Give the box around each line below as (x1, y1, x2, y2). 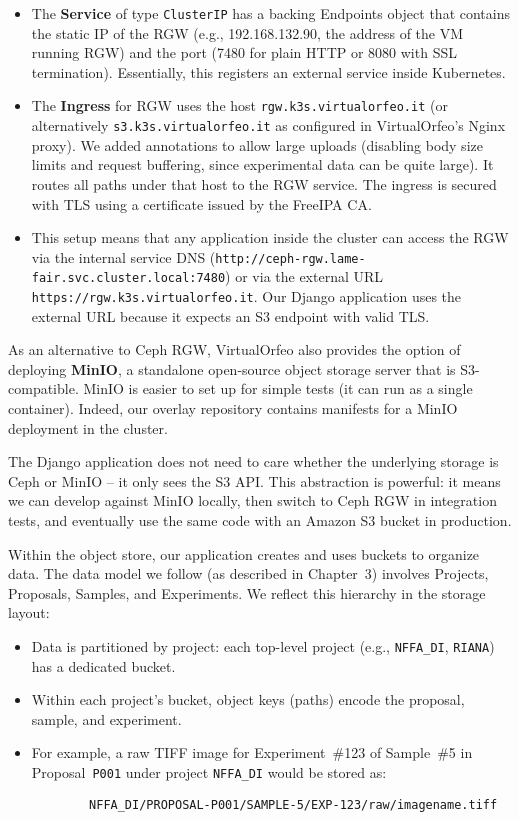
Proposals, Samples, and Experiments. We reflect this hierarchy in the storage (8, 582, 486, 603)
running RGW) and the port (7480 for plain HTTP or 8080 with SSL (31, 42, 457, 63)
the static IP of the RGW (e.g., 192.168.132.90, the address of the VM (31, 22, 464, 43)
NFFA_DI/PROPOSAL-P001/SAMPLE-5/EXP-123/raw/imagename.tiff (89, 797, 498, 812)
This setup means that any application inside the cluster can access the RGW (31, 227, 509, 248)
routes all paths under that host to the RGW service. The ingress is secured (31, 173, 497, 194)
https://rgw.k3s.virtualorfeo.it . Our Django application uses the (31, 286, 462, 307)
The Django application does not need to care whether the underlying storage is (8, 451, 499, 472)
